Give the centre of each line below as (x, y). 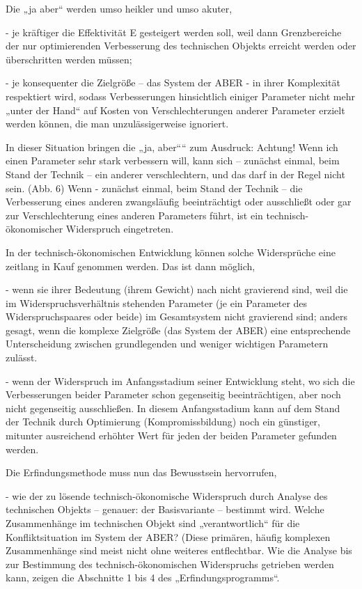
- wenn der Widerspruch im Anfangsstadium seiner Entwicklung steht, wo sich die (180, 380)
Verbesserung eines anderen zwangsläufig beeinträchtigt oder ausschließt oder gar (179, 202)
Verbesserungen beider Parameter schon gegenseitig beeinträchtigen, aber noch (173, 394)
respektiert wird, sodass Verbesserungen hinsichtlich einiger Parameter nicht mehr (180, 96)
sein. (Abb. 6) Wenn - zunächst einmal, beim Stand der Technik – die (154, 188)
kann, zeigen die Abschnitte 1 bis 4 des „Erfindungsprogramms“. (143, 578)
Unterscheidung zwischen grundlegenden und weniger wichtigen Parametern (167, 344)
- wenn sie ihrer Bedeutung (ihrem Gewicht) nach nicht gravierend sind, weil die (177, 289)
